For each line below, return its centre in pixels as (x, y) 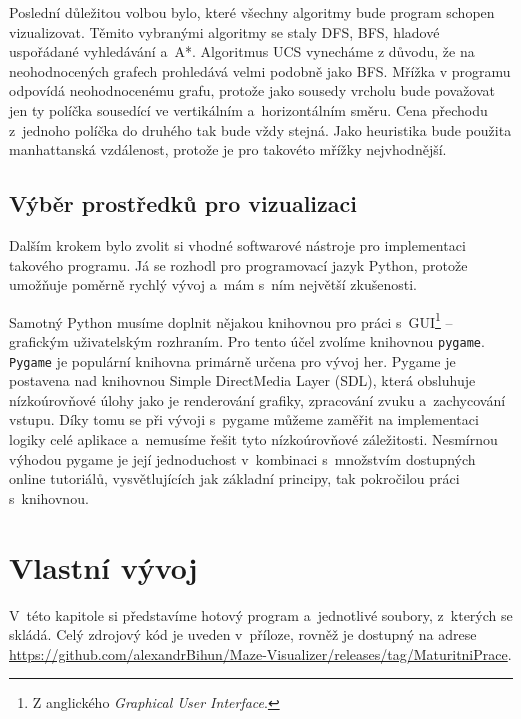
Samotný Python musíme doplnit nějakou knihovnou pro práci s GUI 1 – (231, 320)
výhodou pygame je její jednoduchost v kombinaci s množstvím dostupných (242, 458)
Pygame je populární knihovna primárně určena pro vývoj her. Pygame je (232, 360)
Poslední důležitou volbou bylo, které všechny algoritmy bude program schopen (252, 12)
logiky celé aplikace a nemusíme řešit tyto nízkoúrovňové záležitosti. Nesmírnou (253, 439)
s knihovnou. (49, 497)
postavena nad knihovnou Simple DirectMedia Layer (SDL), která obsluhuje (242, 380)
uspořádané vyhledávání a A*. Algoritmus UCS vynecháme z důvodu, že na (242, 51)
